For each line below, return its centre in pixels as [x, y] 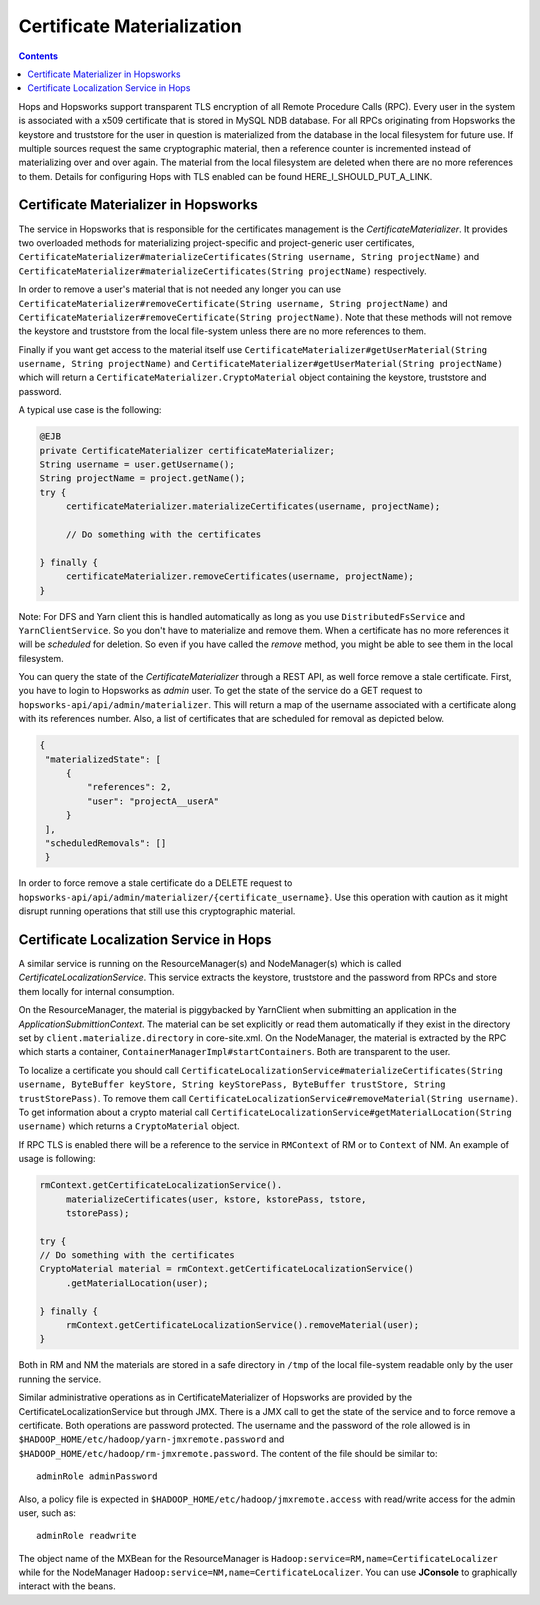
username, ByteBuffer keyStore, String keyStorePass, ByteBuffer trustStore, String [232, 1084]
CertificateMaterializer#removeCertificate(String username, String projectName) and [233, 303]
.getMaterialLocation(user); [137, 1283]
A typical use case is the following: [90, 410]
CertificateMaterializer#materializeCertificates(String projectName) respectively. [222, 271]
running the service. [60, 1379]
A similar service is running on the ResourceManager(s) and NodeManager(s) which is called [210, 964]
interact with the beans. [67, 1586]
